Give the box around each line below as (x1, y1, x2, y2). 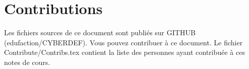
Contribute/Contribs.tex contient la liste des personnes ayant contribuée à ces (4, 47, 245, 57)
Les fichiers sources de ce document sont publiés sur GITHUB (4, 27, 196, 38)
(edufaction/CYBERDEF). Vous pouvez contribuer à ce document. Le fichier (4, 37, 243, 47)
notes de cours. (4, 56, 51, 67)
